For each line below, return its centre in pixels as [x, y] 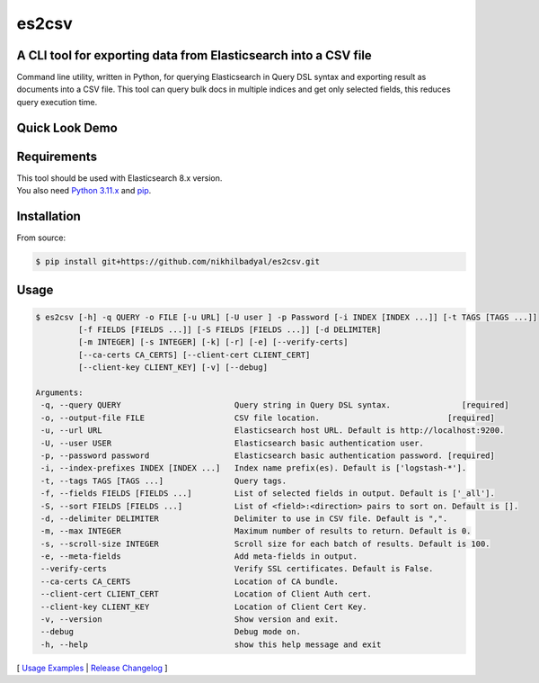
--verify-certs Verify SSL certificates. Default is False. [237, 569]
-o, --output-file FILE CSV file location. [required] [268, 418]
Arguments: [59, 392]
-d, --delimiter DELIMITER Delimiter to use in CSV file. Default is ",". [244, 518]
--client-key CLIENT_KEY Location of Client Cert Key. [204, 607]
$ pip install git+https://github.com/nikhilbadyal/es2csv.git [178, 262]
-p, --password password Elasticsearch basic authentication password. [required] [268, 455]
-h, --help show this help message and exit [211, 644]
